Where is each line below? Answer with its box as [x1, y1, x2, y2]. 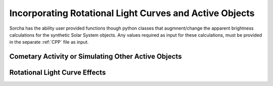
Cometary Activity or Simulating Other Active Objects [9, 52, 182, 61]
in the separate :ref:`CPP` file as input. [9, 39, 89, 45]
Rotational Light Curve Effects [9, 68, 106, 77]
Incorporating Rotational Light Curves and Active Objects [9, 8, 255, 19]
